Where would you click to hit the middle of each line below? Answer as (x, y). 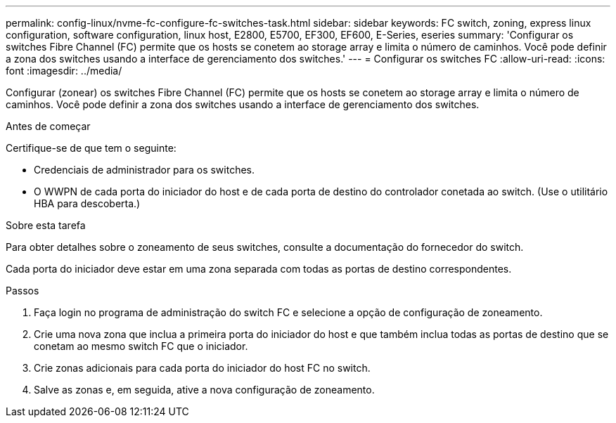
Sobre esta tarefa (46, 225)
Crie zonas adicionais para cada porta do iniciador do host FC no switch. (202, 368)
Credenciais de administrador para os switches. (145, 170)
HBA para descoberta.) (87, 203)
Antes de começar (48, 126)
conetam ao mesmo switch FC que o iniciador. (141, 346)
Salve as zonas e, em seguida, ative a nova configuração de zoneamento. (204, 390)
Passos (23, 291)
